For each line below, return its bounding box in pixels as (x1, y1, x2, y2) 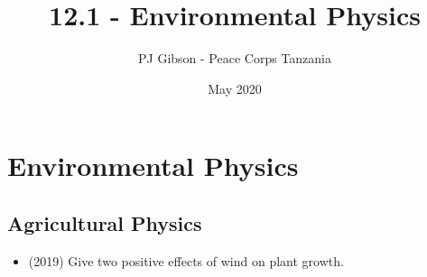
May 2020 (208, 78, 262, 97)
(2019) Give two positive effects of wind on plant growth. (28, 251, 344, 270)
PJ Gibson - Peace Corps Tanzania (138, 49, 331, 68)
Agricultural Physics (7, 208, 202, 236)
